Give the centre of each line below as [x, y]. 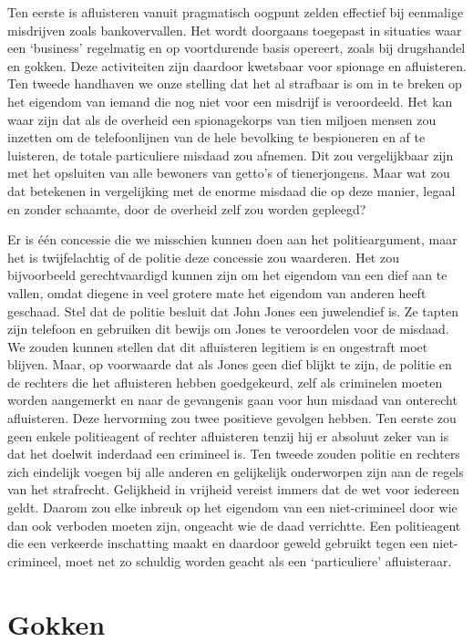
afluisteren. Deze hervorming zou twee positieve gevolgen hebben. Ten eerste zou [232, 418]
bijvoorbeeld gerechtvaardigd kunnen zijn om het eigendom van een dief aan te [227, 275]
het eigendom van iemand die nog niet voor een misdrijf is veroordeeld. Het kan [230, 101]
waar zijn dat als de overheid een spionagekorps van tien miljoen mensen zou [222, 119]
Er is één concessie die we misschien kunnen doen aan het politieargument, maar [232, 239]
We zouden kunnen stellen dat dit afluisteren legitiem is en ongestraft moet [218, 346]
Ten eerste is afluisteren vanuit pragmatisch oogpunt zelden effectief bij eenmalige [236, 12]
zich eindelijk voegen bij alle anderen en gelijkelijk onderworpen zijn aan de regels [236, 471]
